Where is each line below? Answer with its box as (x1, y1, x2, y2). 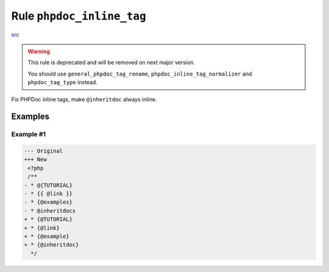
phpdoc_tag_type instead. (27, 79, 97, 86)
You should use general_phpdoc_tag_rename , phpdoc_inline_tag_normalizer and (27, 70, 252, 77)
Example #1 (11, 130, 46, 138)
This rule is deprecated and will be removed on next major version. (27, 59, 195, 66)
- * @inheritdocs (24, 207, 76, 214)
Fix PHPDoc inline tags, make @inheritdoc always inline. (11, 95, 157, 103)
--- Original (24, 148, 63, 155)
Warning (27, 48, 50, 55)
